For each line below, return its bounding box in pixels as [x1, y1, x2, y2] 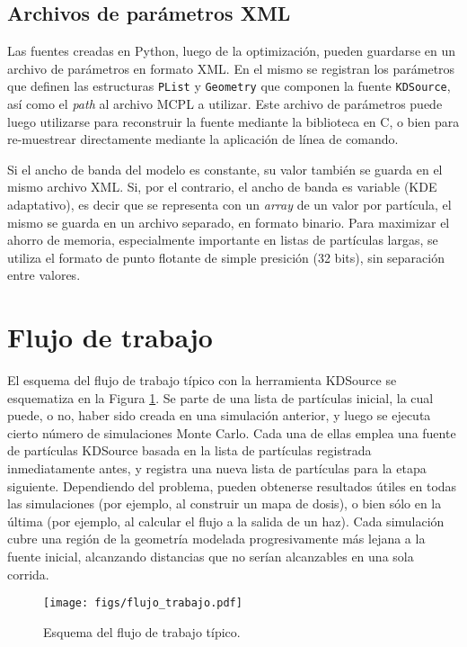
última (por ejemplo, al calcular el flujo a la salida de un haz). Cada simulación [7, 511, 445, 530]
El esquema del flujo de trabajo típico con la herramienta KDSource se [7, 371, 397, 390]
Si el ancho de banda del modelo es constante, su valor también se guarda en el [7, 159, 443, 178]
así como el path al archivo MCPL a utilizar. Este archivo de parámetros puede [7, 94, 443, 113]
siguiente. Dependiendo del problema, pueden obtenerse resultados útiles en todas [7, 476, 457, 495]
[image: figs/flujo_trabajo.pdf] [43, 597, 242, 610]
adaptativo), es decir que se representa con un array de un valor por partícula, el [7, 195, 452, 214]
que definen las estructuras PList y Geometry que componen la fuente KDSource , [7, 76, 451, 95]
